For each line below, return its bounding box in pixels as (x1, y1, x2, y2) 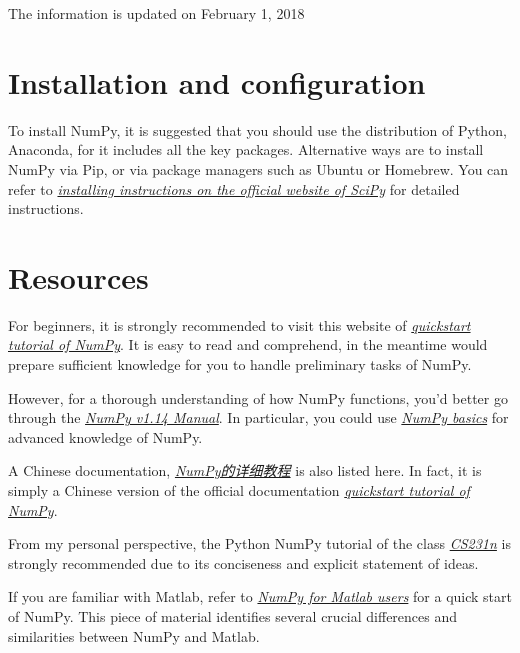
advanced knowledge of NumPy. (8, 426, 203, 447)
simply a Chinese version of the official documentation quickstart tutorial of (8, 479, 470, 500)
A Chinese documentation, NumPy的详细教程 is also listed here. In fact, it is (8, 460, 482, 481)
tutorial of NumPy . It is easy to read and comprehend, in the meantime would (8, 334, 488, 355)
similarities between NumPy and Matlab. (8, 625, 260, 646)
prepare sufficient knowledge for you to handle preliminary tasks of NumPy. (8, 354, 472, 374)
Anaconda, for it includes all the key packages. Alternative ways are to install (8, 139, 484, 160)
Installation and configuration (8, 61, 426, 102)
